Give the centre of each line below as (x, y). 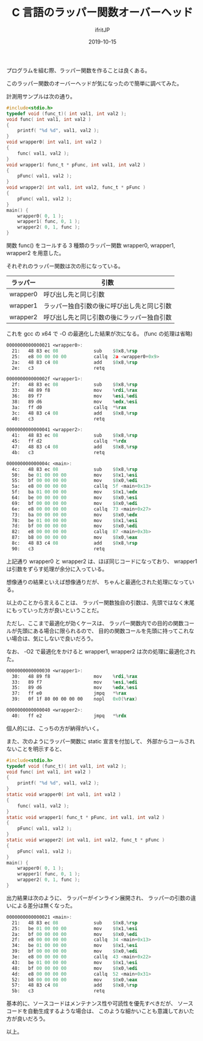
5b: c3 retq (58, 991)
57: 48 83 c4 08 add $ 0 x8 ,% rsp (75, 985)
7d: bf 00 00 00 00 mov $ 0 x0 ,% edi (75, 526)
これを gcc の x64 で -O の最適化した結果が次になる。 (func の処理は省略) (100, 334)
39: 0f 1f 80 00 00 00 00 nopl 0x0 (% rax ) (75, 699)
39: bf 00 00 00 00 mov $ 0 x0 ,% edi (75, 951)
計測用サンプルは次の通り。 (41, 96)
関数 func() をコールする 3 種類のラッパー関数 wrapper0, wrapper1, (91, 246)
